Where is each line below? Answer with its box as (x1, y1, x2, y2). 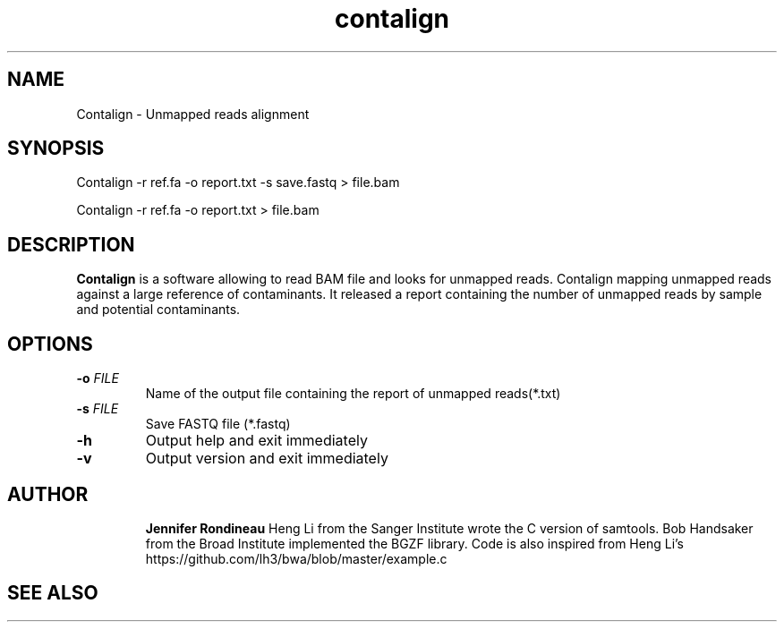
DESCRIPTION (7, 233, 135, 256)
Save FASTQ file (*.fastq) (145, 416, 291, 432)
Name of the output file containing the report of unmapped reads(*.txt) (145, 386, 561, 402)
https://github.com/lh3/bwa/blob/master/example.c (145, 550, 447, 566)
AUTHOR (7, 482, 89, 506)
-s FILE (76, 401, 119, 417)
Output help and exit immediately (145, 431, 368, 450)
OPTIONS (7, 332, 93, 355)
